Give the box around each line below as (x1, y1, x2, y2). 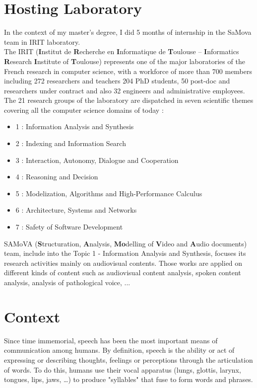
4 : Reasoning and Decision (15, 171, 98, 182)
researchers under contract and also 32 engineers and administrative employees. (4, 85, 245, 95)
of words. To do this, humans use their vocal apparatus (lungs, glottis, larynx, (4, 364, 241, 375)
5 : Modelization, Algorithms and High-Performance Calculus (15, 188, 202, 198)
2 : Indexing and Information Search (15, 138, 126, 149)
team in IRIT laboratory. (4, 36, 80, 47)
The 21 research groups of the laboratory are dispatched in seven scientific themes (4, 95, 254, 105)
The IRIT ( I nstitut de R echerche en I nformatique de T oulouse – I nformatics (4, 46, 239, 57)
